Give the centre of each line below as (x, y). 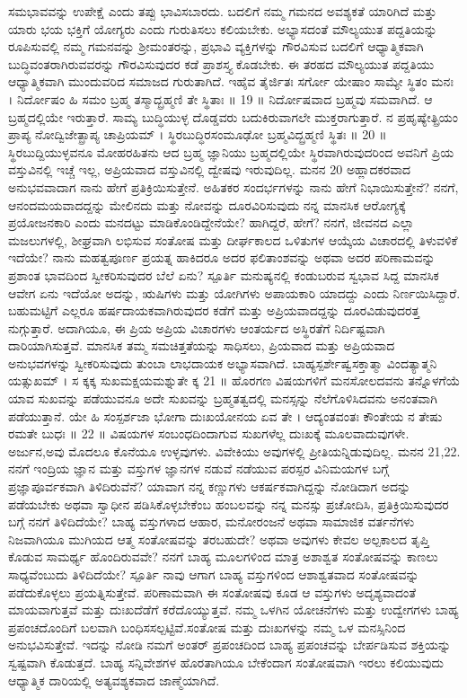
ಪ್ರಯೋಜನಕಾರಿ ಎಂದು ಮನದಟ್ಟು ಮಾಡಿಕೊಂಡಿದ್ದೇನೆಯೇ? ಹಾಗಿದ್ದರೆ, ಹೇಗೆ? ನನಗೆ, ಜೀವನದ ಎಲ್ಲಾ (211, 222)
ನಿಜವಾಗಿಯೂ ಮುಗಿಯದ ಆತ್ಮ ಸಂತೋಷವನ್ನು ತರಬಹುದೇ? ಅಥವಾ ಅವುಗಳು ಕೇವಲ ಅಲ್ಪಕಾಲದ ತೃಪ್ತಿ (219, 539)
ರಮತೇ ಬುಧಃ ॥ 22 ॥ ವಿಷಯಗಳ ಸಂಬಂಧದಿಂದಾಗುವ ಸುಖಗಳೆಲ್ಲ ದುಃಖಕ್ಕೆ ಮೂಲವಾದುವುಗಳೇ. (209, 433)
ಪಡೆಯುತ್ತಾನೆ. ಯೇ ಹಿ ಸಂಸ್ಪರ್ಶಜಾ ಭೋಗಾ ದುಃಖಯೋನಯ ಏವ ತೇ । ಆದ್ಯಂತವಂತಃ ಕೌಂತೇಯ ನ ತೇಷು (225, 415)
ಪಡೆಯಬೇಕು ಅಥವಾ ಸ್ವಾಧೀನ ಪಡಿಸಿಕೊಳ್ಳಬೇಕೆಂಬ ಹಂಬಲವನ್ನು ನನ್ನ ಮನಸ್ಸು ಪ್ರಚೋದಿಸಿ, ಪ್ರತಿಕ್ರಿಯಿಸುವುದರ (229, 504)
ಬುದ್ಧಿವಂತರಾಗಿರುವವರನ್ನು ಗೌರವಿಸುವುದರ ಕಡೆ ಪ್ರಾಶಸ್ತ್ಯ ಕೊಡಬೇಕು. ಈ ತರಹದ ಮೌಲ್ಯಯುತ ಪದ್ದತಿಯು (221, 63)
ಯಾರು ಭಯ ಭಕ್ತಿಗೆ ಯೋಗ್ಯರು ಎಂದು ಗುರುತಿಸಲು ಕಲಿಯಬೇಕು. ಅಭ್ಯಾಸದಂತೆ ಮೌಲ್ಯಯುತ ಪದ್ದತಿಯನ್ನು (223, 28)
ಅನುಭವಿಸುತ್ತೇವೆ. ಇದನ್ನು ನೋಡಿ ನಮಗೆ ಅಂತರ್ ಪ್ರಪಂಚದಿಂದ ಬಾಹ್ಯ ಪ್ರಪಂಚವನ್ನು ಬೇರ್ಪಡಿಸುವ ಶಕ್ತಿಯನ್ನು (230, 645)
